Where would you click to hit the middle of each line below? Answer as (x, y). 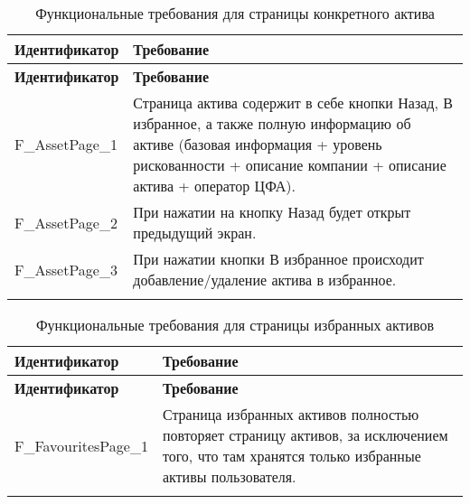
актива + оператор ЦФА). (214, 186)
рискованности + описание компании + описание (290, 165)
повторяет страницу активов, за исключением (305, 435)
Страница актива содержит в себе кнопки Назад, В (293, 103)
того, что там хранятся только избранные (291, 456)
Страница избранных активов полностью (291, 414)
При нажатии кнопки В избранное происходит (278, 259)
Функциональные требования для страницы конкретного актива (235, 13)
